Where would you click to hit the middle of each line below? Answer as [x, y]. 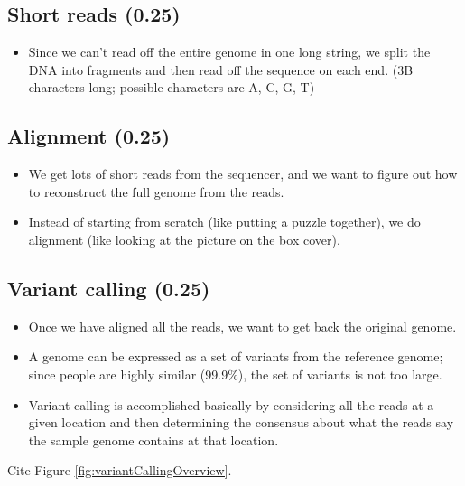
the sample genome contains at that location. [153, 439]
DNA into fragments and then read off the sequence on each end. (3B [221, 69]
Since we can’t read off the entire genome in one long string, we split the [229, 52]
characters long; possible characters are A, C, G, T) [172, 87]
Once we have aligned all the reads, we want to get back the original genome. [242, 326]
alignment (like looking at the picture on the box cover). [184, 239]
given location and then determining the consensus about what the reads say [241, 422]
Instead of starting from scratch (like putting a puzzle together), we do [224, 222]
